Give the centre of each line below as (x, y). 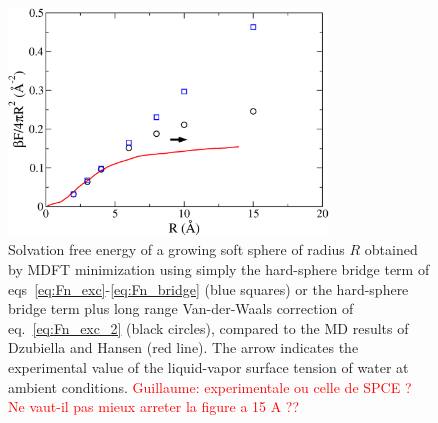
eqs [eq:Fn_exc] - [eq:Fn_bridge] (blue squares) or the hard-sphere (208, 288)
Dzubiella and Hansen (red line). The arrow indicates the (183, 347)
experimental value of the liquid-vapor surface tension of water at (208, 366)
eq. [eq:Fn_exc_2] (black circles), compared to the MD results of (208, 327)
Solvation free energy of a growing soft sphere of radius (176, 249)
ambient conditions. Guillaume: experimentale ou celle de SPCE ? (210, 386)
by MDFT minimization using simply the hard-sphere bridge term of (219, 268)
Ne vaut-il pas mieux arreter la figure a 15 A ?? (154, 406)
